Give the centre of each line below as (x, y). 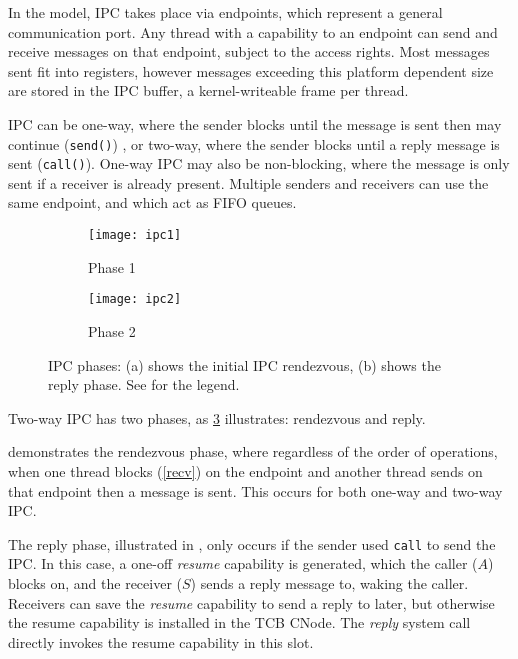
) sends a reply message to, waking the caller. (329, 582)
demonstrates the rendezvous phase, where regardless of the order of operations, (253, 451)
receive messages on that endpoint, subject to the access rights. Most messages (249, 51)
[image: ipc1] (135, 235)
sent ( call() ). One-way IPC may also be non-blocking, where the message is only (259, 163)
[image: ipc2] (135, 299)
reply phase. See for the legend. (144, 384)
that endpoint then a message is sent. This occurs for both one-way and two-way (255, 490)
